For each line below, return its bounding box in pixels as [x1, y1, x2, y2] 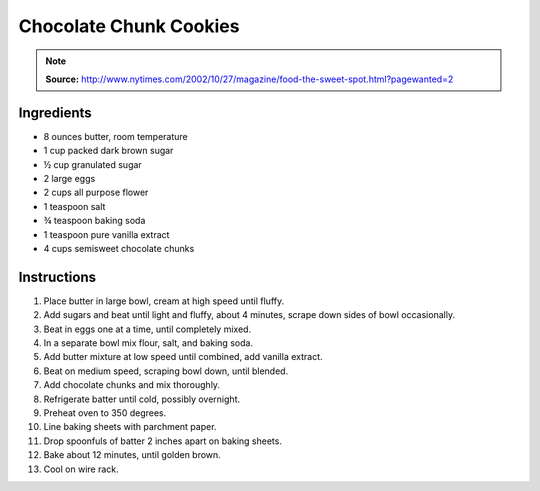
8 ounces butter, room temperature [43, 130, 189, 142]
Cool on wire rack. [43, 463, 119, 475]
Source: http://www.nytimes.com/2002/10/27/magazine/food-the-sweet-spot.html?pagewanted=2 [45, 73, 454, 85]
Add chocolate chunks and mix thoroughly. [43, 379, 220, 391]
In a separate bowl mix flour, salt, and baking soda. [43, 337, 254, 349]
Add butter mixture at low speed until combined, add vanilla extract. [43, 351, 324, 363]
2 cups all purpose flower [43, 186, 149, 199]
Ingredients [18, 104, 92, 121]
